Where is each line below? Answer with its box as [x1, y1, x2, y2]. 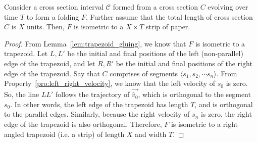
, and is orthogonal [194, 99, 253, 109]
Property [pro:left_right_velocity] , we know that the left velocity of [4, 78, 216, 88]
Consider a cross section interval [4, 2, 104, 12]
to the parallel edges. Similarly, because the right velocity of [4, 109, 190, 119]
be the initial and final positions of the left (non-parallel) [67, 48, 243, 59]
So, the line [4, 89, 39, 100]
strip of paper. [145, 21, 190, 32]
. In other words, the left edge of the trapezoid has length [10, 99, 188, 109]
